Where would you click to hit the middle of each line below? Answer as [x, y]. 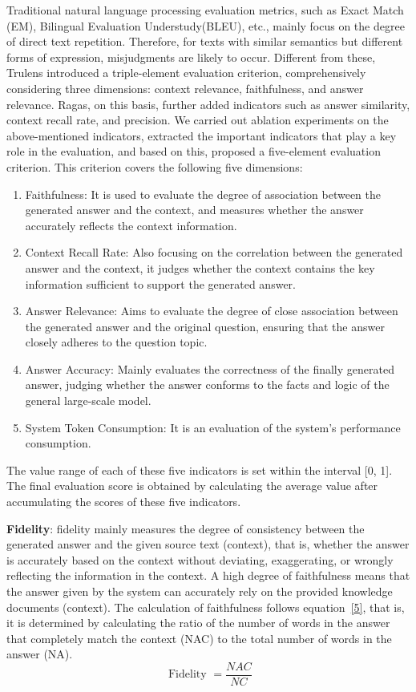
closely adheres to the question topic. [116, 342]
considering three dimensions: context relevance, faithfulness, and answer [185, 88]
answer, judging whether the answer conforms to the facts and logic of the [207, 384]
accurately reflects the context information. [131, 225]
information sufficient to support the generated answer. [160, 283]
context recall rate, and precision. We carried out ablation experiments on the [198, 120]
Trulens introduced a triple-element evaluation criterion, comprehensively [186, 73]
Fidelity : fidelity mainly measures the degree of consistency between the [186, 528]
